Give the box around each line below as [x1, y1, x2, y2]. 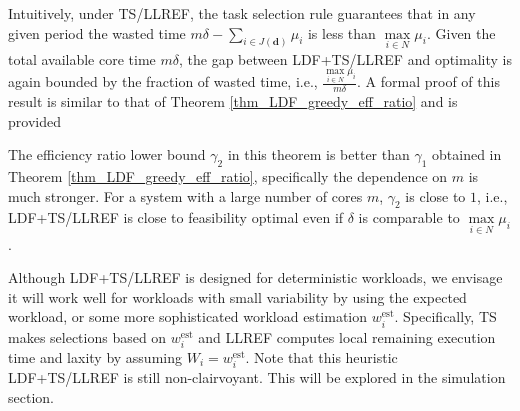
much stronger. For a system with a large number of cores [8, 185, 363, 206]
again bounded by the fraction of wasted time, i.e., [8, 71, 318, 92]
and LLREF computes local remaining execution [198, 326, 496, 347]
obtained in [432, 144, 502, 165]
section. [8, 386, 54, 407]
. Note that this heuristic [245, 346, 398, 367]
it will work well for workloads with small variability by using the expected [8, 286, 467, 307]
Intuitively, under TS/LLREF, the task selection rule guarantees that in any [8, 3, 476, 23]
